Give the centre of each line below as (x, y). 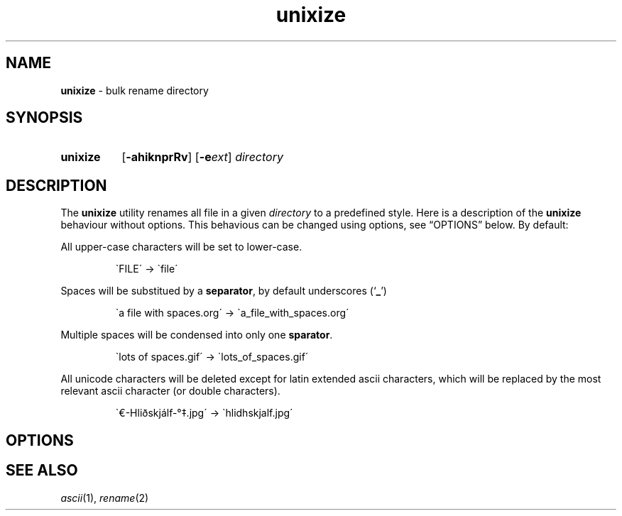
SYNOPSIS (44, 118)
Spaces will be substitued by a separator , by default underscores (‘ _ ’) (224, 291)
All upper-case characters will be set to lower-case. (181, 247)
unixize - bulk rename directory (135, 90)
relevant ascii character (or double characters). (170, 391)
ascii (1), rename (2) (105, 498)
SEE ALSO (42, 471)
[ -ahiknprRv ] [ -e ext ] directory (202, 157)
